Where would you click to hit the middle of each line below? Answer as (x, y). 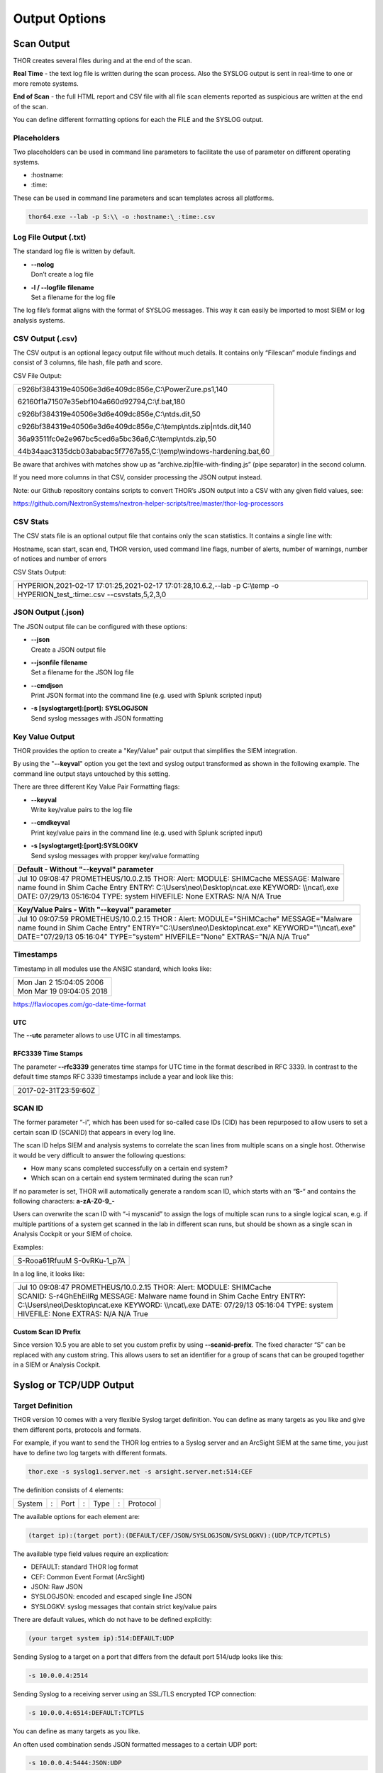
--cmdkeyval (50, 823)
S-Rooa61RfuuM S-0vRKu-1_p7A (71, 1261)
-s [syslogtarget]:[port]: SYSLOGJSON (89, 708)
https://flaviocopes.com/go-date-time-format (79, 1004)
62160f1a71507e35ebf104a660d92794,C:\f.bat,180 (101, 402)
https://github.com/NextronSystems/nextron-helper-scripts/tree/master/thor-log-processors (148, 504)
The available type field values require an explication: (91, 1554)
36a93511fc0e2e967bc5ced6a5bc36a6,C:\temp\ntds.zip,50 (117, 439)
